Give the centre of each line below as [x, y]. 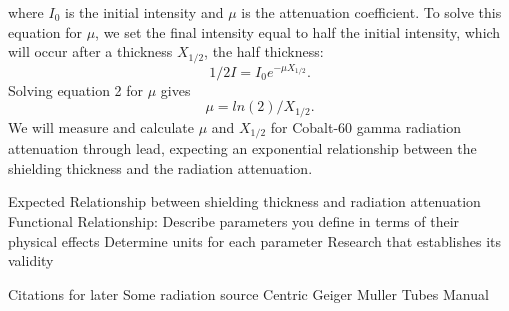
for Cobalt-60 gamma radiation [366, 126]
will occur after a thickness [90, 51]
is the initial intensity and [144, 12]
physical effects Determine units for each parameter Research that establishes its [255, 240]
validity [31, 260]
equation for [45, 31]
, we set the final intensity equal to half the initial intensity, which [298, 31]
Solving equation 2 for [76, 89]
